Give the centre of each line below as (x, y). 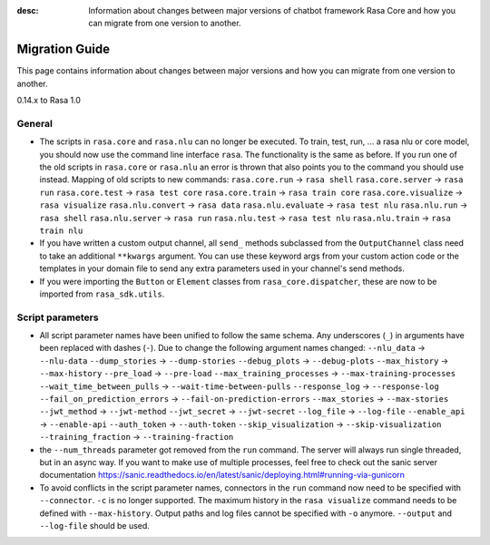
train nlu (61, 230)
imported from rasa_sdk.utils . (102, 294)
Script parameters (58, 317)
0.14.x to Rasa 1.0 (49, 101)
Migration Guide (64, 49)
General (35, 123)
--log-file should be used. (94, 525)
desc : (28, 10)
